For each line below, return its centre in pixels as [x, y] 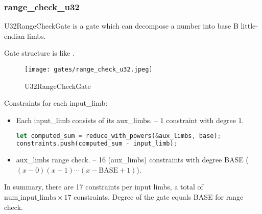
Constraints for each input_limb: [56, 103]
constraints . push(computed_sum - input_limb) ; [97, 144]
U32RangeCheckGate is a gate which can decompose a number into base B [121, 26]
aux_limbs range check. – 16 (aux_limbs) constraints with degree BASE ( [132, 160]
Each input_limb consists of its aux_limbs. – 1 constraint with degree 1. [130, 120]
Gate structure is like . [39, 53]
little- [249, 26]
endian [15, 35]
